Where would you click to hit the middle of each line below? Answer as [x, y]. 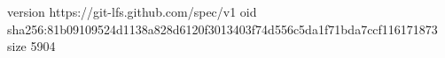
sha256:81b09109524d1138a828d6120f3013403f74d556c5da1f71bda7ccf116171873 [222, 29]
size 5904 [31, 46]
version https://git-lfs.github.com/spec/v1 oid [132, 11]
